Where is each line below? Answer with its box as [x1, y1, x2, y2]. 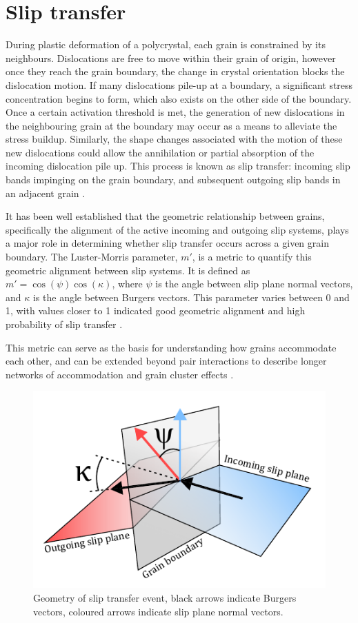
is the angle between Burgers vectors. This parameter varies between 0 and [32, 289, 350, 304]
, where [112, 276, 143, 291]
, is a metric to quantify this [192, 249, 312, 264]
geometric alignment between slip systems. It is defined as [6, 263, 250, 277]
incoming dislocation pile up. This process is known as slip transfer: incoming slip [6, 159, 350, 173]
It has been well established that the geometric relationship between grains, [6, 209, 325, 223]
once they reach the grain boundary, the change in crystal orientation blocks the [6, 64, 345, 79]
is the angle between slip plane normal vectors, [155, 276, 353, 291]
